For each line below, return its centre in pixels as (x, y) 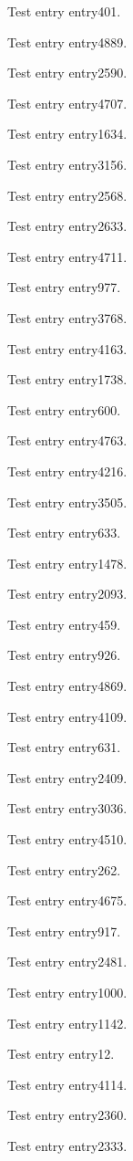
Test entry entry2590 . (67, 73)
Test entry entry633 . (64, 533)
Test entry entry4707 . (67, 103)
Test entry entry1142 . (67, 1023)
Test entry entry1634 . (67, 134)
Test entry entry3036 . (67, 808)
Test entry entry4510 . (67, 839)
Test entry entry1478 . (67, 563)
